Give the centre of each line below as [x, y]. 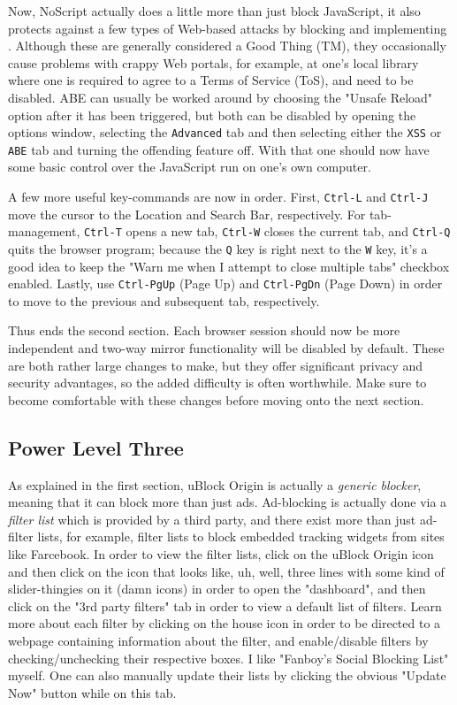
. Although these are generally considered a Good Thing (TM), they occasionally [227, 46]
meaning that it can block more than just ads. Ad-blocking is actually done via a [228, 502]
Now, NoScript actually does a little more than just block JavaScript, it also [214, 11]
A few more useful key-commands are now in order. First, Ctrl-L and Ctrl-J [218, 197]
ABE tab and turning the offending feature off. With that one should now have [219, 149]
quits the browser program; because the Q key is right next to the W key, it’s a [218, 248]
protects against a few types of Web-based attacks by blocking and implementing [228, 28]
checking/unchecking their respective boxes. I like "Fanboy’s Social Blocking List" [228, 658]
